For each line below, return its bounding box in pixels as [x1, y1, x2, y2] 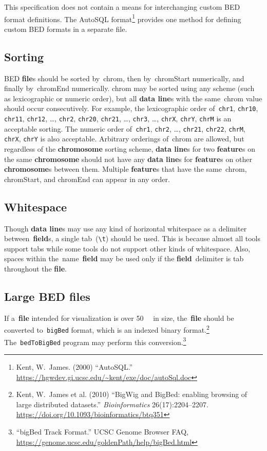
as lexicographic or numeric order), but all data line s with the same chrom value [4, 93, 262, 103]
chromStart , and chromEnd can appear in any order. [4, 173, 170, 184]
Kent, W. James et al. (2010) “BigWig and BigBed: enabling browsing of [16, 389, 247, 400]
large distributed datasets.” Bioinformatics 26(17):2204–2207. [16, 399, 208, 409]
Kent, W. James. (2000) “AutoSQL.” [16, 362, 133, 372]
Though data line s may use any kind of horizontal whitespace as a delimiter [4, 223, 247, 233]
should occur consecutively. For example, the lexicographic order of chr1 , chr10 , [4, 103, 258, 114]
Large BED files [4, 288, 90, 304]
